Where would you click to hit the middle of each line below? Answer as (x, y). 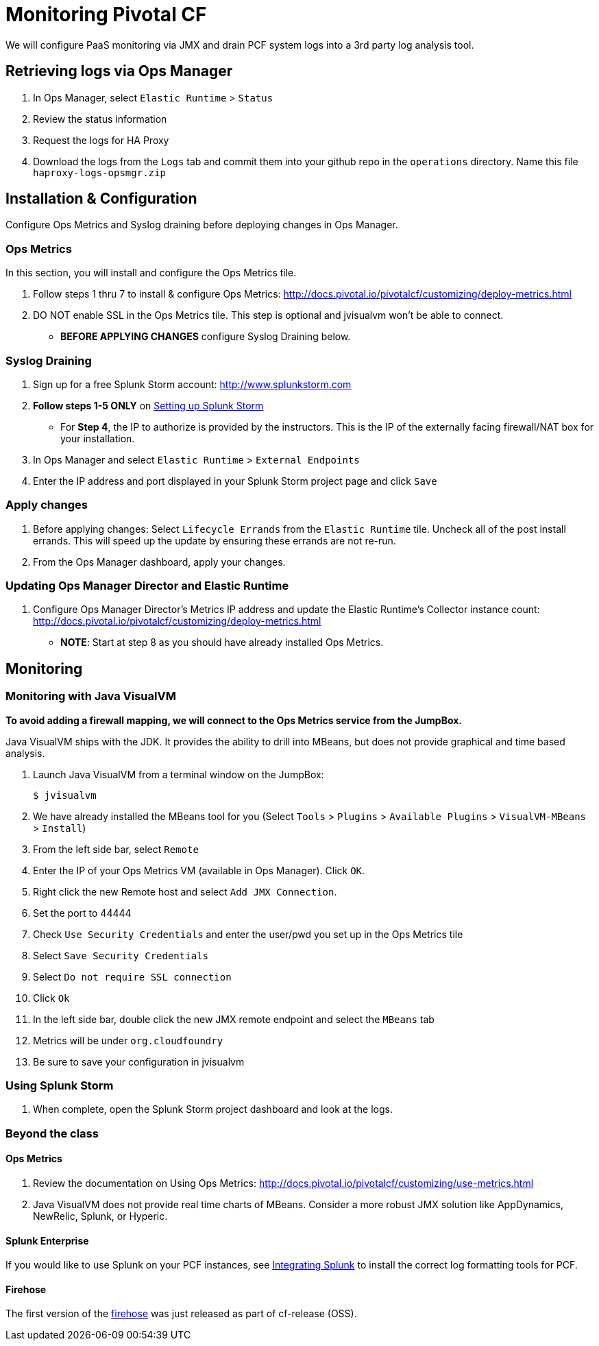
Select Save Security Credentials (121, 955)
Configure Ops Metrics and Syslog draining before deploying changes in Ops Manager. (202, 225)
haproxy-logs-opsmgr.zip (99, 172)
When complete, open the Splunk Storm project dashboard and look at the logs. (213, 1109)
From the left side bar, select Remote (116, 849)
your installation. (98, 438)
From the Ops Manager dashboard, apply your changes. (159, 562)
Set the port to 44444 (82, 913)
